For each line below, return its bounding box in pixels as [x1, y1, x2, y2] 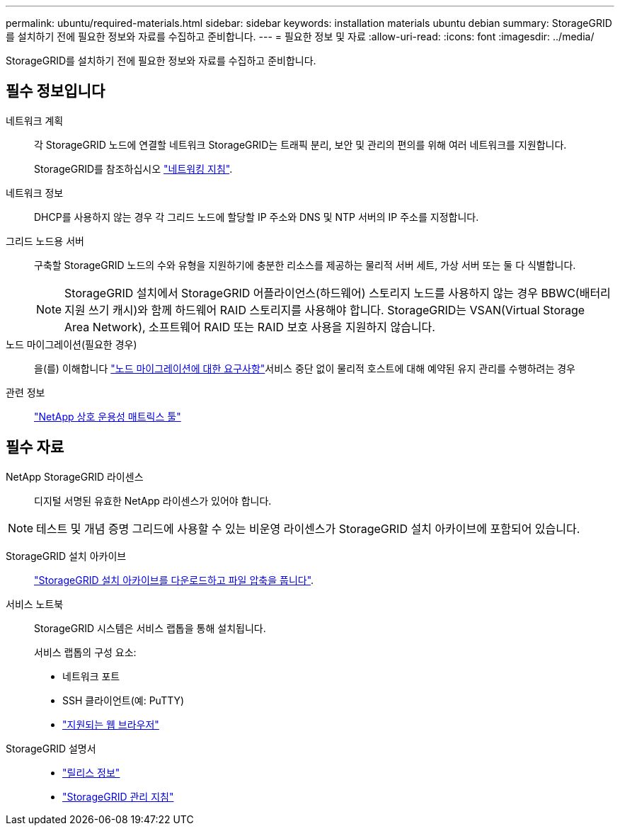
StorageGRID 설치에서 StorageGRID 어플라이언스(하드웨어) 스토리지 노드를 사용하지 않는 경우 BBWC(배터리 [64, 285, 611, 300]
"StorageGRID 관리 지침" [62, 790, 174, 803]
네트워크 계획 [6, 114, 64, 127]
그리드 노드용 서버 [6, 234, 84, 247]
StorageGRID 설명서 [6, 742, 96, 755]
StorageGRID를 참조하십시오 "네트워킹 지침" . [34, 162, 233, 175]
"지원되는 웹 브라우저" [62, 718, 159, 730]
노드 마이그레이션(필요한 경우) [6, 338, 137, 350]
